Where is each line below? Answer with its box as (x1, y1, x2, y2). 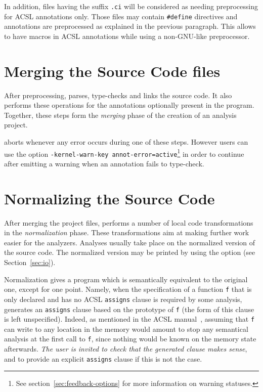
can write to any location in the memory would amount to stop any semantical (4, 323, 248, 334)
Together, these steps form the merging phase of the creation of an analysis (4, 109, 237, 120)
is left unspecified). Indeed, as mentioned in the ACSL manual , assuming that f (4, 314, 255, 324)
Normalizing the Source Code (4, 188, 215, 208)
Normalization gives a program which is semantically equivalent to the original (4, 274, 248, 284)
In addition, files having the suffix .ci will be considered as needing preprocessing (4, 1, 258, 11)
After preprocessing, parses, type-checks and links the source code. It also (4, 90, 232, 100)
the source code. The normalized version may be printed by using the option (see (4, 247, 255, 257)
